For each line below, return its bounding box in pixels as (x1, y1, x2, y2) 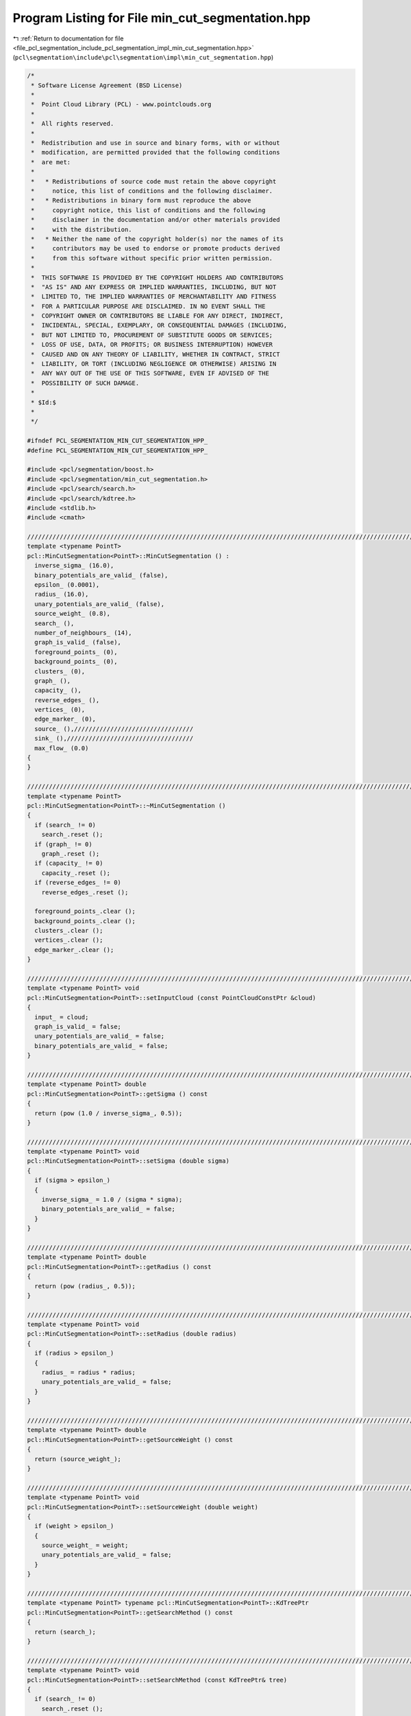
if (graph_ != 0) (34, 840, 92, 848)
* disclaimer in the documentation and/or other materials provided (31, 216, 280, 224)
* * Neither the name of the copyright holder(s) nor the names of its (31, 235, 284, 243)
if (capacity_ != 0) (34, 859, 103, 868)
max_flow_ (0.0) (34, 744, 89, 752)
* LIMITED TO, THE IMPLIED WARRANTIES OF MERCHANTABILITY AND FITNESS (31, 292, 277, 301)
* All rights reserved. (31, 120, 114, 128)
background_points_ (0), (34, 658, 118, 666)
